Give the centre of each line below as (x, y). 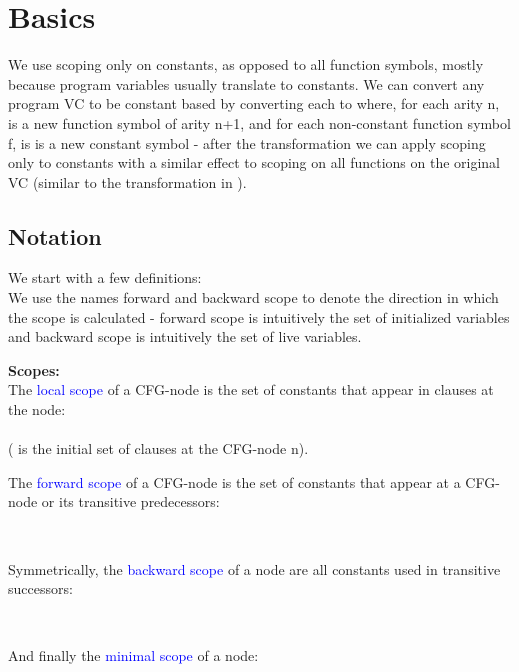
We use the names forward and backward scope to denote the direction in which (253, 297)
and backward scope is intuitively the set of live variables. (185, 336)
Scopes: (34, 369)
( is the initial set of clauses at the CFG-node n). (158, 448)
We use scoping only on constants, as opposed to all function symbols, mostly (246, 64)
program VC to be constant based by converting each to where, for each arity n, (254, 103)
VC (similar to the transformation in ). (127, 181)
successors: (40, 588)
